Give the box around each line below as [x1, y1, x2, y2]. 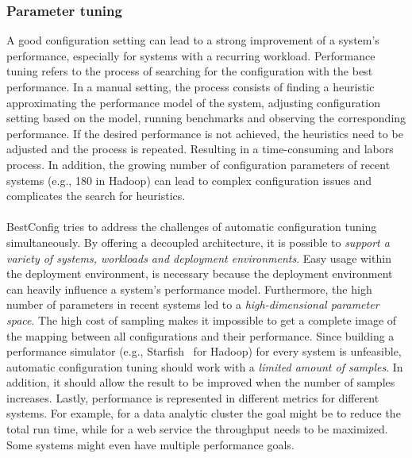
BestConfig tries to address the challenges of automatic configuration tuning [6, 218, 377, 235]
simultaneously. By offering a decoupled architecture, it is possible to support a [6, 233, 390, 250]
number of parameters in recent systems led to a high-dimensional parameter [6, 296, 379, 313]
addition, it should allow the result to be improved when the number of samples [6, 374, 395, 391]
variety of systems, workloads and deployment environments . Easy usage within [6, 249, 391, 266]
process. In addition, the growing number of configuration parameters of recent [6, 156, 391, 172]
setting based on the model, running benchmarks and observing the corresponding [6, 110, 406, 126]
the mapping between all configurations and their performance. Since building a [6, 327, 395, 344]
